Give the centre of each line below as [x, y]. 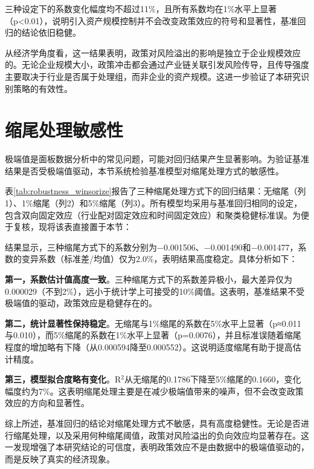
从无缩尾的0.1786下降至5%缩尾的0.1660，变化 [213, 379]
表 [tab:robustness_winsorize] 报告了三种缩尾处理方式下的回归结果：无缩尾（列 [155, 191]
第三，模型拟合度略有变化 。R [63, 379]
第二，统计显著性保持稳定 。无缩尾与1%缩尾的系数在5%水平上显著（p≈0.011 [153, 323]
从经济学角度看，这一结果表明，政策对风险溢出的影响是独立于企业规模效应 [153, 52]
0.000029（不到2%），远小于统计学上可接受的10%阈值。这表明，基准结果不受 [155, 291]
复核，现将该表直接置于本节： [72, 227]
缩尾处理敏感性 [64, 130]
